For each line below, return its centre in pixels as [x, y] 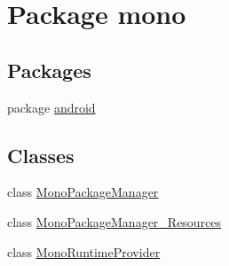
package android [51, 107]
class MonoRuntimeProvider [84, 251]
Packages [49, 70]
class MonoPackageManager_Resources [114, 221]
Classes [41, 155]
